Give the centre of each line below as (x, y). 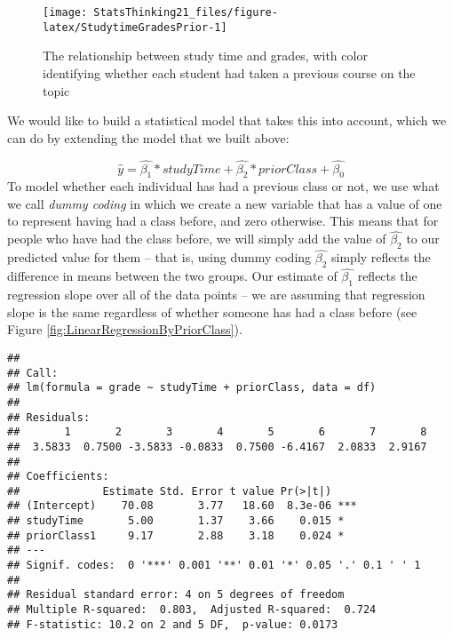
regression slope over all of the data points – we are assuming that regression (216, 295)
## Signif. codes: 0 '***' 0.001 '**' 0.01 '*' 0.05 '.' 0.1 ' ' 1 (214, 566)
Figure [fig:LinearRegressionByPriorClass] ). (125, 329)
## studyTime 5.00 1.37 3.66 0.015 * (176, 521)
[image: (65, 12)
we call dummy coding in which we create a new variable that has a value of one (225, 203)
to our (423, 239)
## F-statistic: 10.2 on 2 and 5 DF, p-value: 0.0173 (173, 624)
